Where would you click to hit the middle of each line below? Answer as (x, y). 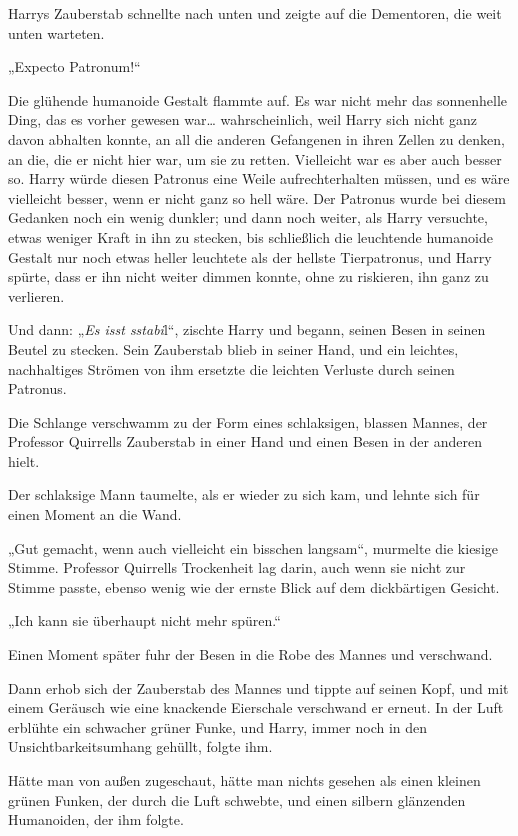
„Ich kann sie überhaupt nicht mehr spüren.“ (144, 620)
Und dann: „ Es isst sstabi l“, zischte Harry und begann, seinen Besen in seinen (247, 329)
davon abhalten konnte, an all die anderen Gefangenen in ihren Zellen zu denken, (256, 138)
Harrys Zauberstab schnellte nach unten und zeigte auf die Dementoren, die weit (255, 13)
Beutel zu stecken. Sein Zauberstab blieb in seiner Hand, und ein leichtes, (233, 348)
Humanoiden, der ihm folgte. (96, 819)
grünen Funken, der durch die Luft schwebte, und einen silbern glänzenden (237, 799)
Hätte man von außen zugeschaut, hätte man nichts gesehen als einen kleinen (244, 780)
